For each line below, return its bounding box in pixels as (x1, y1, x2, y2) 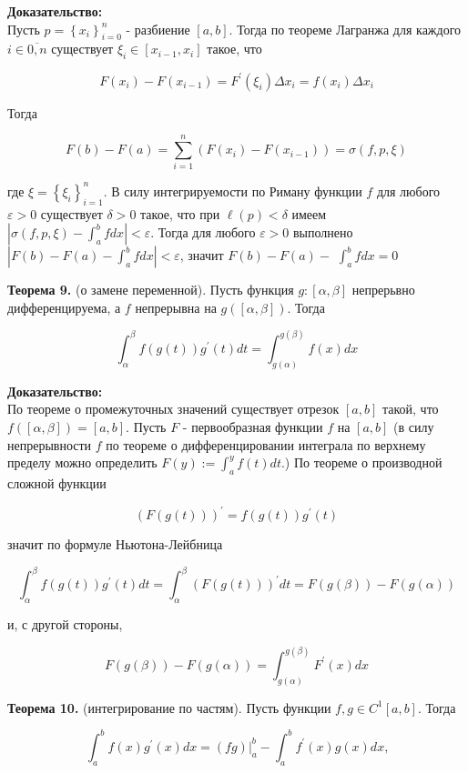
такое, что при (140, 204, 220, 223)
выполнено (292, 223, 353, 242)
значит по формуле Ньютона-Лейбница (7, 535, 223, 554)
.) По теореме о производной (280, 453, 443, 472)
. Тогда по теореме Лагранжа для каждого (229, 19, 462, 38)
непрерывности (7, 435, 92, 454)
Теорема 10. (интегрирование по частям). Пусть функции (7, 698, 331, 717)
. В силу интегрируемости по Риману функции (103, 181, 362, 200)
